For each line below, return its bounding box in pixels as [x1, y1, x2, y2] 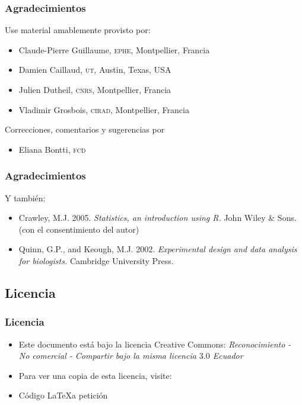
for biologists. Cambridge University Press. [18, 254, 174, 266]
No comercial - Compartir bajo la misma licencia [18, 349, 196, 362]
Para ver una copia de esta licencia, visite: [18, 369, 172, 381]
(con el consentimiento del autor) [18, 223, 139, 235]
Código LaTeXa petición [18, 389, 108, 401]
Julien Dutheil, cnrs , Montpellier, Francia [18, 83, 171, 95]
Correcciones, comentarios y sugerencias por [5, 123, 165, 136]
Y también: [5, 191, 46, 204]
